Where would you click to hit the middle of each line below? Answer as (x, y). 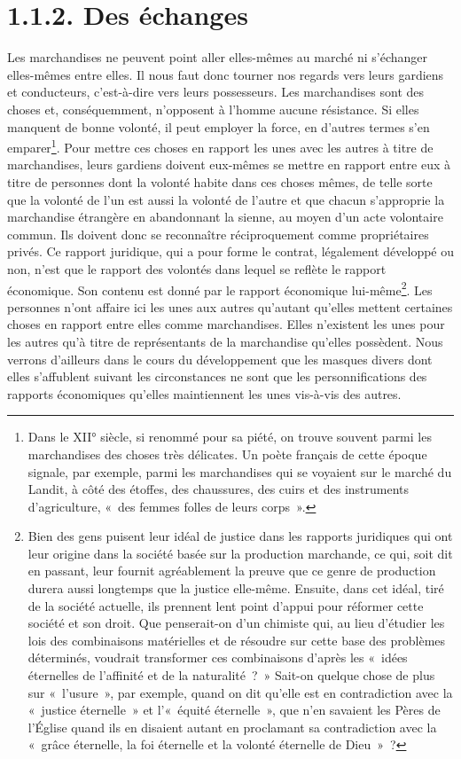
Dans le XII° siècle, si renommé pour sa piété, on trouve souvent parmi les (230, 437)
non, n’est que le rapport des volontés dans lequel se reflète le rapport (197, 268)
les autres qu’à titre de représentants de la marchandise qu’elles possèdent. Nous (225, 341)
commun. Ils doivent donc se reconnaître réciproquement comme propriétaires (218, 234)
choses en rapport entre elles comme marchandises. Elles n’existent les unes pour (226, 324)
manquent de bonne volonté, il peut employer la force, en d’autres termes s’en (219, 126)
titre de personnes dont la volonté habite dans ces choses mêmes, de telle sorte (220, 181)
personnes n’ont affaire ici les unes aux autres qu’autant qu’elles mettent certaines (230, 306)
